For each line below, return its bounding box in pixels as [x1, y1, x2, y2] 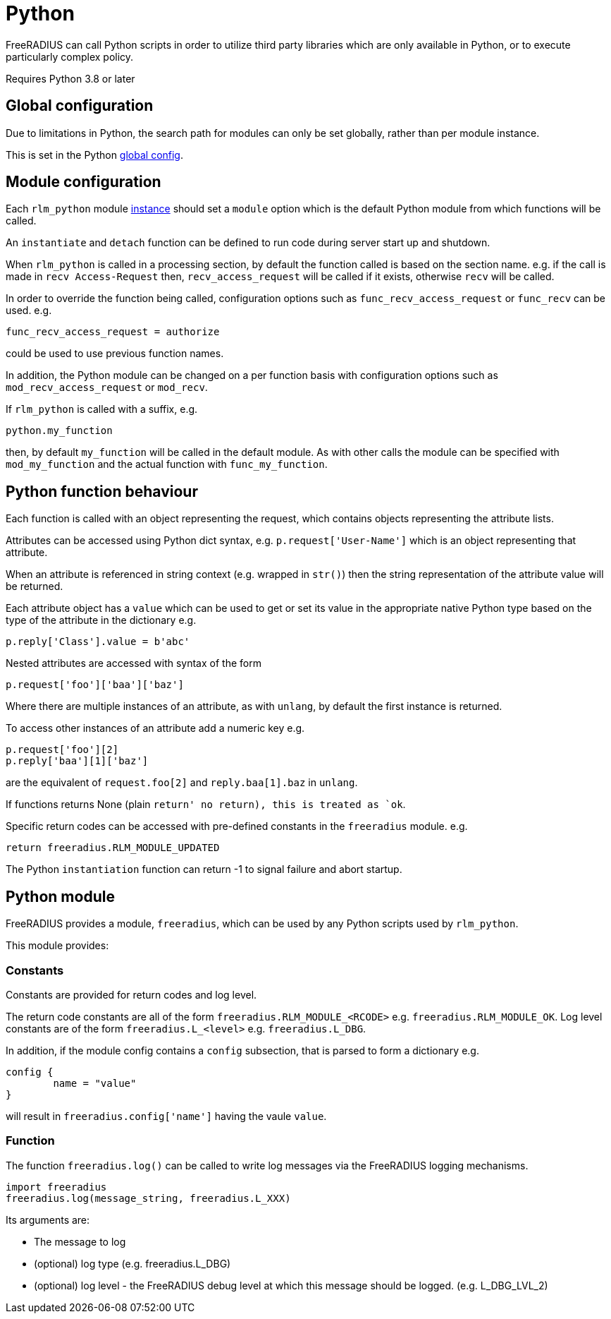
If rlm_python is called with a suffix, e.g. [6, 403, 198, 416]
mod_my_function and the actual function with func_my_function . [6, 458, 328, 471]
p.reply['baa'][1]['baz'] [6, 755, 149, 767]
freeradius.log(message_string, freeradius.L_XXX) [6, 1192, 291, 1204]
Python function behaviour [6, 482, 198, 500]
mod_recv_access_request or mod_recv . [6, 381, 208, 394]
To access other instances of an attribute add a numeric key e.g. [6, 722, 305, 735]
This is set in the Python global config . [6, 148, 183, 161]
